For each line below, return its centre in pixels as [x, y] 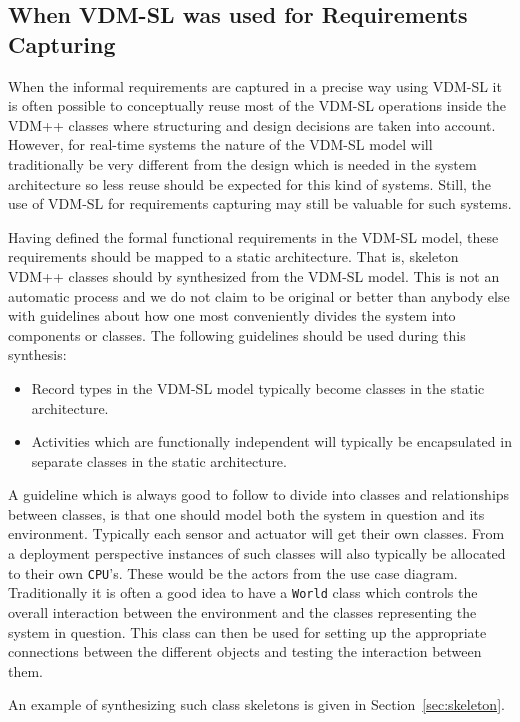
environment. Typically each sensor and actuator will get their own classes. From [256, 533]
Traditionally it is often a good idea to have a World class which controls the [243, 592]
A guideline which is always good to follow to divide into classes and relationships [259, 494]
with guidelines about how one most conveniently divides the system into [232, 315]
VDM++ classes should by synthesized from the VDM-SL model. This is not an [254, 275]
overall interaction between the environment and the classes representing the [242, 611]
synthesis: [37, 354]
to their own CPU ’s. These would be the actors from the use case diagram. [233, 572]
